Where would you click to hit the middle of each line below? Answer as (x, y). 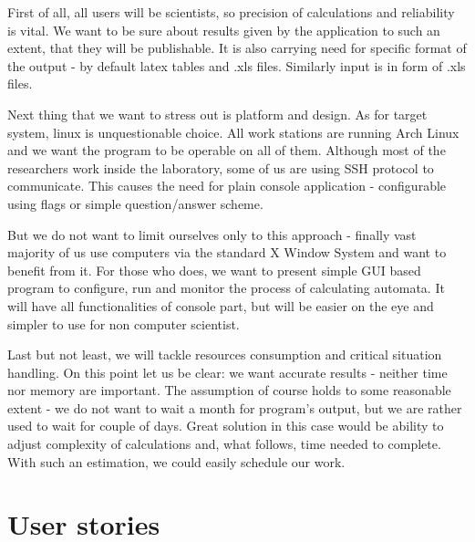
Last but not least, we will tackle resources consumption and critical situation (225, 354)
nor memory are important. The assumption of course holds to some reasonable (229, 390)
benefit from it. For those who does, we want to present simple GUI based (214, 270)
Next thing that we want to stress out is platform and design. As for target (217, 114)
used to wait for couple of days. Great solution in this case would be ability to (226, 426)
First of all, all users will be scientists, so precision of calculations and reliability (231, 12)
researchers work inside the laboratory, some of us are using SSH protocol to (221, 167)
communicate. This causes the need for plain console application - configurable (227, 186)
